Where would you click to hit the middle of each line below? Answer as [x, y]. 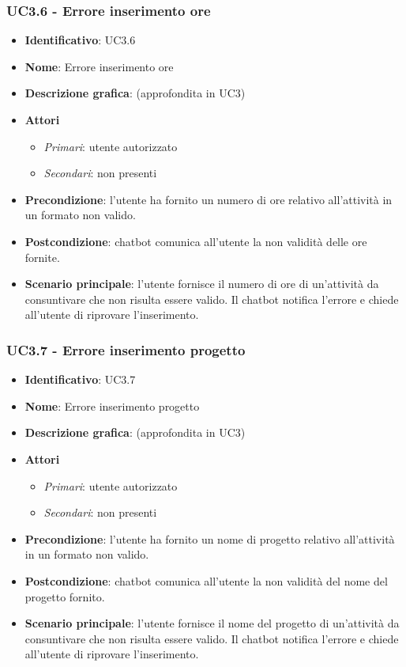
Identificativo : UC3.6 [80, 40]
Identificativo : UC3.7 [80, 379]
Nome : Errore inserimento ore [99, 66]
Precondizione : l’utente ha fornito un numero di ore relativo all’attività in [209, 199]
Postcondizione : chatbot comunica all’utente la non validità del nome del [206, 580]
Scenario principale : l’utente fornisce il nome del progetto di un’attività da [212, 623]
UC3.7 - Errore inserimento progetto [126, 349]
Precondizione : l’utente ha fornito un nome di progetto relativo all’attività [210, 538]
